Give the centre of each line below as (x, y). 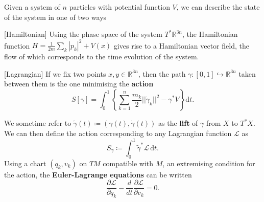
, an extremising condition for (209, 163)
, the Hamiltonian (210, 34)
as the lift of (178, 123)
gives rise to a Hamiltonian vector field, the (181, 45)
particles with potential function (119, 7)
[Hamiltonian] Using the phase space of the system (83, 34)
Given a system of (32, 7)
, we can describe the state (218, 7)
